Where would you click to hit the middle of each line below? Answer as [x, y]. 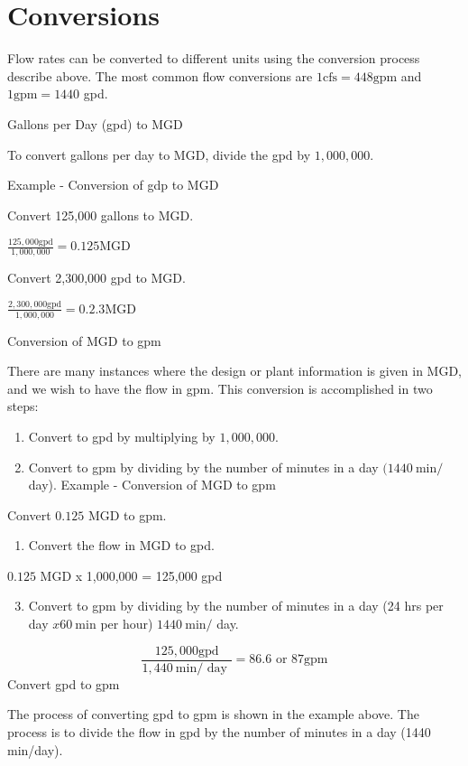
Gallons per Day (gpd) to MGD [95, 123]
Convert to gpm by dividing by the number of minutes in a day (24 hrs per [236, 606]
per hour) [127, 624]
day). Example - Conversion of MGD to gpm [152, 485]
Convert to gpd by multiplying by [122, 436]
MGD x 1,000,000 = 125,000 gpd [131, 575]
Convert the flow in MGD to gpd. [121, 545]
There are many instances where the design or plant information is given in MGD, [235, 371]
